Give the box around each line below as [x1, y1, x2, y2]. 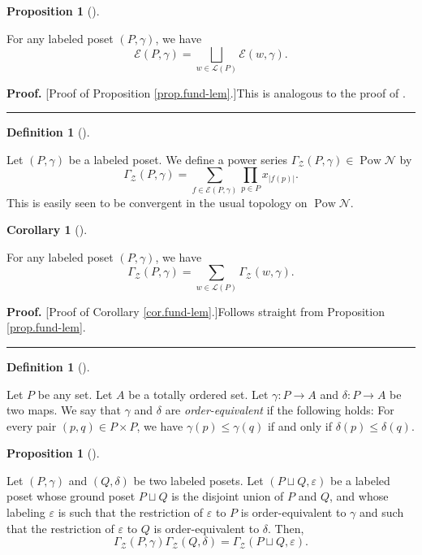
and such [360, 504, 404, 521]
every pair [6, 417, 57, 434]
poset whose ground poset [6, 488, 136, 505]
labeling [6, 504, 45, 521]
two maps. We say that [6, 401, 121, 418]
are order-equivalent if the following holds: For [165, 401, 394, 418]
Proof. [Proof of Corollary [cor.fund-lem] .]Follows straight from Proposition [6, 302, 385, 319]
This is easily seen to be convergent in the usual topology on [6, 193, 308, 210]
